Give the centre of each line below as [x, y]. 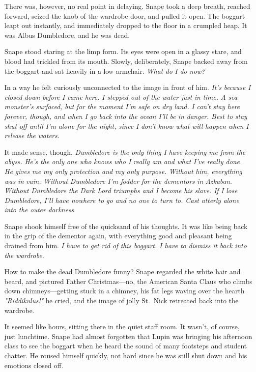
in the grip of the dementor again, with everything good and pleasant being [118, 236]
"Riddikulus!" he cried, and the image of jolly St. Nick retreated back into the [122, 300]
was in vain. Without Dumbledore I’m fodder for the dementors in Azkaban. [118, 181]
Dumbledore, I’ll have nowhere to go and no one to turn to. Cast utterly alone [122, 200]
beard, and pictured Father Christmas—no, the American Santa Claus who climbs [128, 281]
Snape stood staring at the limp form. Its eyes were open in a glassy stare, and [123, 51]
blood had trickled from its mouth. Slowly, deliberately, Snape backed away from [126, 61]
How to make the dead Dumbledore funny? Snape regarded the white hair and [123, 272]
